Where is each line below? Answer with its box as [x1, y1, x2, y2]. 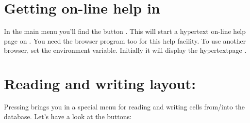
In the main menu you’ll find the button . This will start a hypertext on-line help [4, 26, 246, 36]
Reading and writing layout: [4, 74, 196, 93]
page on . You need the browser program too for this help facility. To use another [4, 35, 246, 46]
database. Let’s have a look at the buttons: [4, 111, 132, 121]
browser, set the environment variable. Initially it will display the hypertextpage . [4, 45, 247, 55]
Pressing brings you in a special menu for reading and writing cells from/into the [4, 102, 245, 112]
